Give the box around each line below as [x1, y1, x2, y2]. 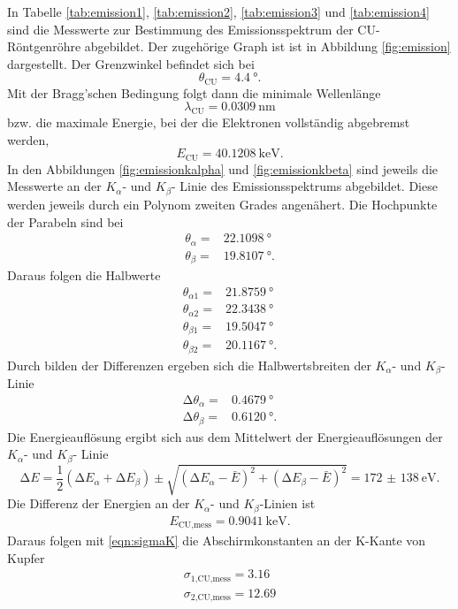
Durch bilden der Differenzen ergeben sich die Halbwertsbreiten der [7, 355, 371, 374]
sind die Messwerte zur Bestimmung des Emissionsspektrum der [7, 19, 354, 38]
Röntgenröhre [7, 37, 81, 56]
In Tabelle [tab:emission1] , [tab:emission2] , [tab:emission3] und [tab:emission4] [7, 3, 430, 20]
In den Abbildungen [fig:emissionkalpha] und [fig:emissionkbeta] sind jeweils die [7, 159, 439, 178]
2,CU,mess [190, 593, 231, 603]
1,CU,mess [190, 574, 231, 583]
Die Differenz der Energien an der [7, 494, 190, 513]
